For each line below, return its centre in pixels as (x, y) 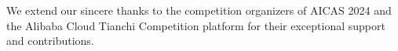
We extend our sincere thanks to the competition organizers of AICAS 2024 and (199, 10)
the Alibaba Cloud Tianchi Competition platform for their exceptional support (196, 25)
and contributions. (50, 41)
